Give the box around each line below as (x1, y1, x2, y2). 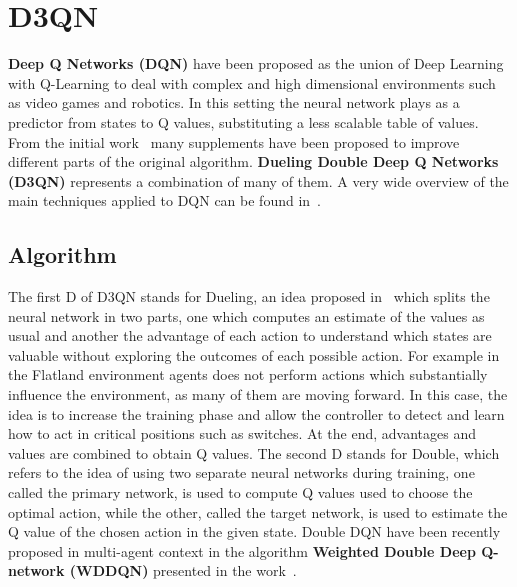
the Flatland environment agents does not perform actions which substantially (8, 364, 488, 385)
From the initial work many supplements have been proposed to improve (8, 131, 460, 152)
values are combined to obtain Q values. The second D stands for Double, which (8, 442, 500, 463)
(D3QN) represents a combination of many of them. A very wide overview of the (8, 170, 509, 191)
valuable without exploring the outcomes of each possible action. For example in (8, 344, 500, 365)
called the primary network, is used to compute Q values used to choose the (8, 482, 473, 503)
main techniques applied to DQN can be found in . (8, 190, 321, 211)
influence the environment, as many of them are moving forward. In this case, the (8, 384, 508, 405)
